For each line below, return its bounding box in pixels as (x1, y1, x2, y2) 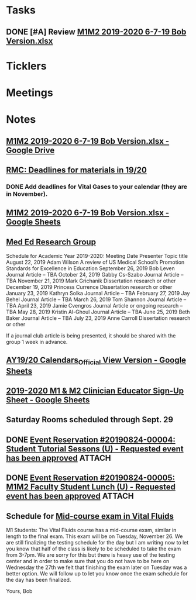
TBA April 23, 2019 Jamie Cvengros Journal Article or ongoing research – (6, 302, 183, 309)
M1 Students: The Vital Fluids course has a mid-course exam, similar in (6, 527, 177, 533)
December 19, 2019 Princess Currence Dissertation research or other (6, 284, 173, 291)
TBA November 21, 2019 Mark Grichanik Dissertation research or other (6, 277, 176, 284)
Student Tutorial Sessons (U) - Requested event (6, 444, 184, 454)
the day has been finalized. (6, 577, 71, 583)
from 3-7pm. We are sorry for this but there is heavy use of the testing (6, 551, 176, 558)
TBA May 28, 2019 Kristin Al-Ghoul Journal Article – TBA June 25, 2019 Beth (6, 308, 190, 316)
